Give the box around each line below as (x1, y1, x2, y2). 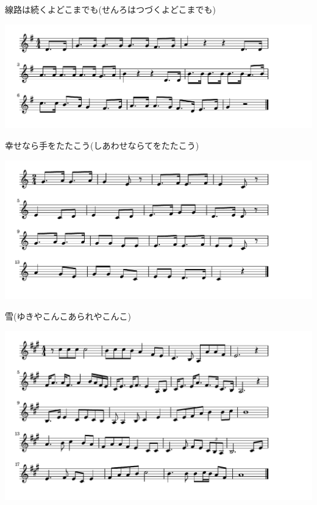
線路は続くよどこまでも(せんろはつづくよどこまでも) (5, 3, 216, 15)
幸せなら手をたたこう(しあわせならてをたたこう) (5, 138, 199, 151)
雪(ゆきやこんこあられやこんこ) (5, 310, 131, 323)
